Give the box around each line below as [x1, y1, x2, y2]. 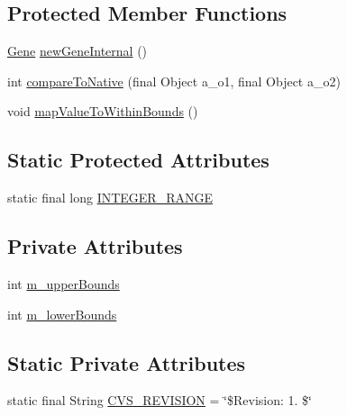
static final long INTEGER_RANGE [7, 188, 213, 207]
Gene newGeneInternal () [7, 41, 148, 60]
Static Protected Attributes [7, 146, 269, 174]
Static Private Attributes [7, 348, 246, 376]
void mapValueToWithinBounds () [7, 102, 198, 121]
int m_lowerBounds [7, 304, 117, 323]
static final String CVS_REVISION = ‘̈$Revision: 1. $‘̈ [7, 391, 312, 410]
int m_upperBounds [7, 274, 120, 293]
